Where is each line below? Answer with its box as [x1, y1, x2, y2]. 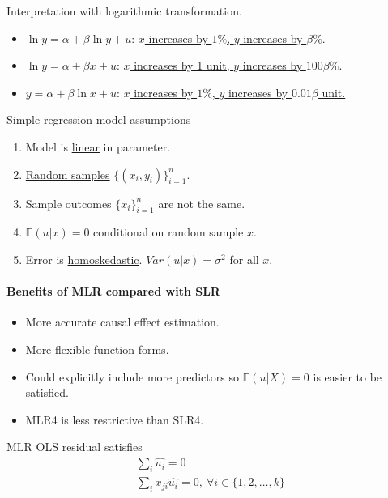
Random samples [25, 165, 110, 182]
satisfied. [25, 384, 69, 401]
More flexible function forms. [25, 340, 169, 357]
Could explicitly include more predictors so [25, 368, 239, 385]
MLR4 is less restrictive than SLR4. [25, 411, 204, 428]
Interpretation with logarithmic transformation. [6, 2, 242, 19]
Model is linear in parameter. [25, 138, 171, 155]
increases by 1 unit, [134, 57, 230, 74]
